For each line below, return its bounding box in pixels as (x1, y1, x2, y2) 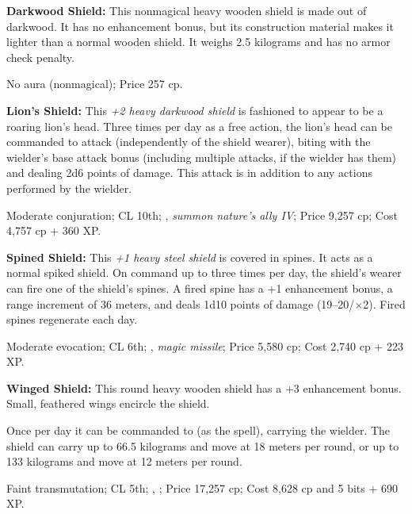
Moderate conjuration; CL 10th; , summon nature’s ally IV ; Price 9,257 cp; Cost (6, 206, 398, 223)
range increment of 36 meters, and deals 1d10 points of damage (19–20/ (6, 295, 355, 312)
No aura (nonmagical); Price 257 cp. (6, 75, 183, 92)
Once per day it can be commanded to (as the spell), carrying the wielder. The (6, 422, 391, 439)
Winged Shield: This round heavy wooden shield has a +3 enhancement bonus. (6, 379, 402, 396)
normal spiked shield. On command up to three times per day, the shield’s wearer (6, 264, 402, 281)
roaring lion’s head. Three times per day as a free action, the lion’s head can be (6, 117, 392, 134)
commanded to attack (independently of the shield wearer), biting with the (6, 133, 371, 150)
